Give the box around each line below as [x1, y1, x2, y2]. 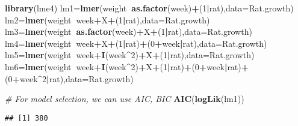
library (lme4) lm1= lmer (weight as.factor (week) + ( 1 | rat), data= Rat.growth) [5, 2, 294, 14]
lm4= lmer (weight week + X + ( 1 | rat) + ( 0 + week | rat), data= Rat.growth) [5, 37, 267, 49]
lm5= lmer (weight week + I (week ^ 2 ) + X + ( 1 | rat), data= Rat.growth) [5, 49, 255, 61]
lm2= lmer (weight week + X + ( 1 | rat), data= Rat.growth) [5, 13, 210, 26]
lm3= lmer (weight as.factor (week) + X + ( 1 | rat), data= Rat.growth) [5, 25, 252, 38]
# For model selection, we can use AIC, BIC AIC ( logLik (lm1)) [5, 92, 244, 105]
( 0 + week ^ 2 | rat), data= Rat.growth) [5, 72, 134, 85]
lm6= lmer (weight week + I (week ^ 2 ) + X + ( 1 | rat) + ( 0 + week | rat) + [5, 60, 249, 73]
